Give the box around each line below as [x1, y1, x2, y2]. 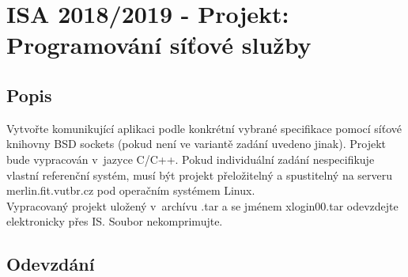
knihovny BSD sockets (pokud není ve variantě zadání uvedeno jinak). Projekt [6, 135, 386, 152]
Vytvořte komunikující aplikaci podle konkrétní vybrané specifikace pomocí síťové [6, 120, 402, 136]
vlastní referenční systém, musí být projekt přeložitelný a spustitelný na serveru [6, 166, 393, 183]
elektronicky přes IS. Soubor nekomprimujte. [6, 213, 223, 230]
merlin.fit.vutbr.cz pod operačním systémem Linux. [6, 182, 255, 199]
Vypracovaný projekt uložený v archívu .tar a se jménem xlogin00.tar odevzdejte [6, 197, 399, 214]
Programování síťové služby [6, 28, 312, 61]
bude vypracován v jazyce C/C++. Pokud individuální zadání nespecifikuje [6, 150, 375, 167]
